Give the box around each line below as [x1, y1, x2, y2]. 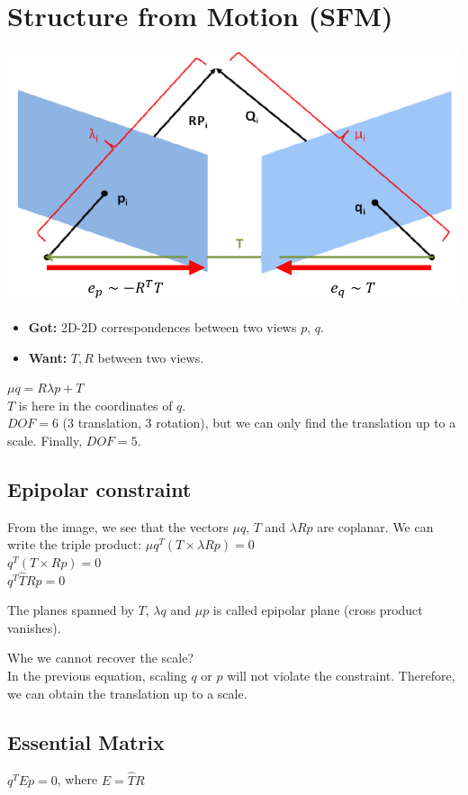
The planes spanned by [7, 601, 134, 619]
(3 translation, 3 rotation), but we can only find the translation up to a [62, 413, 456, 432]
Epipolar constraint [7, 474, 192, 502]
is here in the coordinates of [18, 395, 173, 414]
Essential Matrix [7, 727, 165, 755]
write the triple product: [7, 535, 142, 554]
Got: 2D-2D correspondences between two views [28, 317, 297, 336]
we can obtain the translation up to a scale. [7, 683, 247, 702]
